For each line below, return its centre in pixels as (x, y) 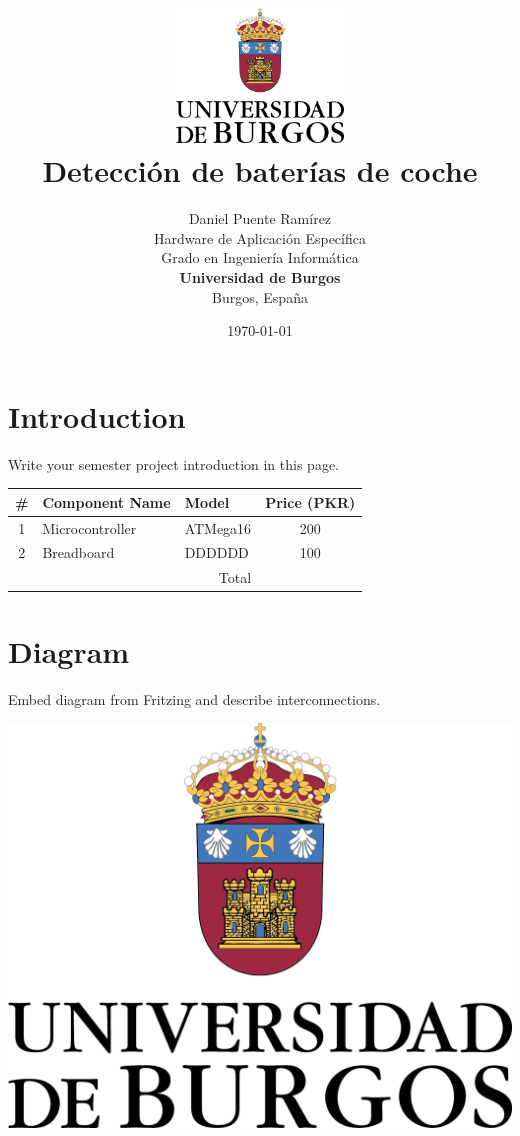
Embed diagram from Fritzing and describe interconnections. (194, 698)
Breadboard (78, 552)
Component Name (106, 501)
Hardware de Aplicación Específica (260, 237)
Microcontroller (89, 527)
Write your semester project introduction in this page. (174, 463)
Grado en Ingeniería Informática (260, 257)
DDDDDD (216, 552)
